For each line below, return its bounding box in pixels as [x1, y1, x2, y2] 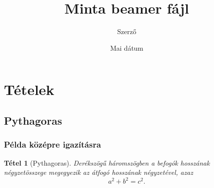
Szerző [117, 26, 136, 37]
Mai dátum [110, 42, 144, 53]
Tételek [4, 79, 55, 99]
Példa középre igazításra [4, 138, 101, 150]
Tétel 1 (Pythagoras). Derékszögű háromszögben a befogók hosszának [4, 157, 210, 168]
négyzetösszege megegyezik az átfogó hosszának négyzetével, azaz [4, 167, 193, 177]
